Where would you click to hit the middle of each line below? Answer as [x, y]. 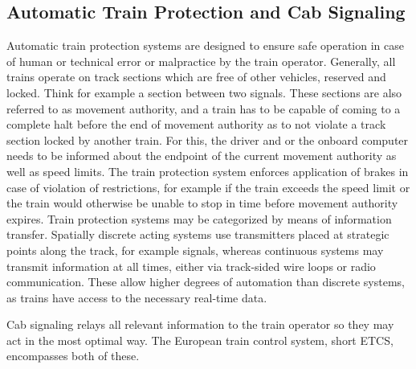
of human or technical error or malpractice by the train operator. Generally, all [201, 61]
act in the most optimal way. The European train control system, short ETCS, [200, 340]
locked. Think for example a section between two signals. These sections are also [204, 92]
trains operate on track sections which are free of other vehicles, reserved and [196, 77]
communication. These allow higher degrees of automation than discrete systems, [206, 282]
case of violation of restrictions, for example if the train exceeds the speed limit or [208, 187]
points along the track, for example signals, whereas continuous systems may [195, 250]
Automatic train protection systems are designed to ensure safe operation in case [205, 45]
